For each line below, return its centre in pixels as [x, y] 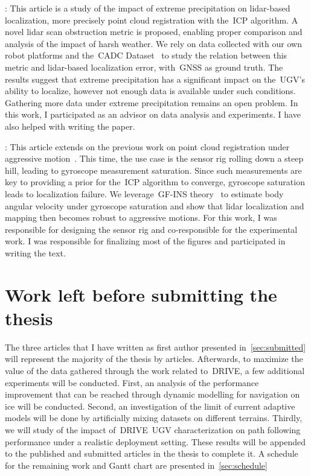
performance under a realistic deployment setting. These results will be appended [155, 441]
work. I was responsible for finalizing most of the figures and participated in [145, 241]
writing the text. [35, 252]
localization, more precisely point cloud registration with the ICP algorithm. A [152, 20]
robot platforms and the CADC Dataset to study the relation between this [146, 55]
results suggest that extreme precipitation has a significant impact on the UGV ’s [155, 79]
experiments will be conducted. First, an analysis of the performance [132, 382]
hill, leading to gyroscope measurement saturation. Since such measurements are [153, 170]
